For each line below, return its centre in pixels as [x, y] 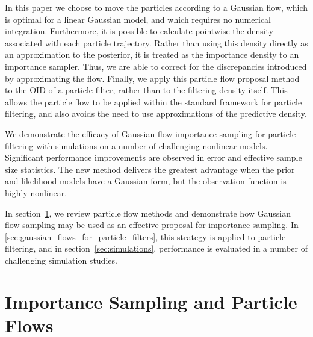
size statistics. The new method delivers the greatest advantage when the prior [150, 169]
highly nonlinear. [36, 192]
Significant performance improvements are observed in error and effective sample [153, 157]
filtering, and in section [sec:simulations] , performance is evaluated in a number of [156, 248]
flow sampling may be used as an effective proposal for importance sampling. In [152, 225]
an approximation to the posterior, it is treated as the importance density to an [152, 54]
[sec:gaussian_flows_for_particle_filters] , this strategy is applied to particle [145, 236]
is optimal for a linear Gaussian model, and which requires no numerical [138, 19]
